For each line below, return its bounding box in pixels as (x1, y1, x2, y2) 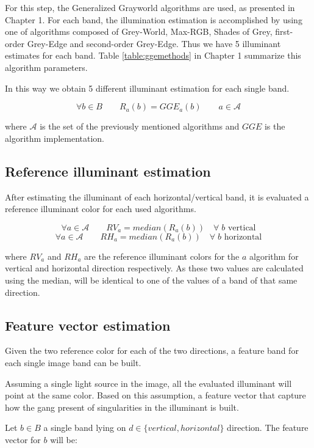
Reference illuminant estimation (5, 161, 211, 180)
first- (275, 25, 293, 38)
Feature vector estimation (5, 315, 171, 334)
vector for (5, 433, 41, 446)
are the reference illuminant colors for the (84, 249, 240, 262)
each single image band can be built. (5, 356, 141, 369)
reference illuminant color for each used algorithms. (5, 202, 196, 215)
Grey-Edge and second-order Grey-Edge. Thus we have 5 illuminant (27, 37, 281, 50)
